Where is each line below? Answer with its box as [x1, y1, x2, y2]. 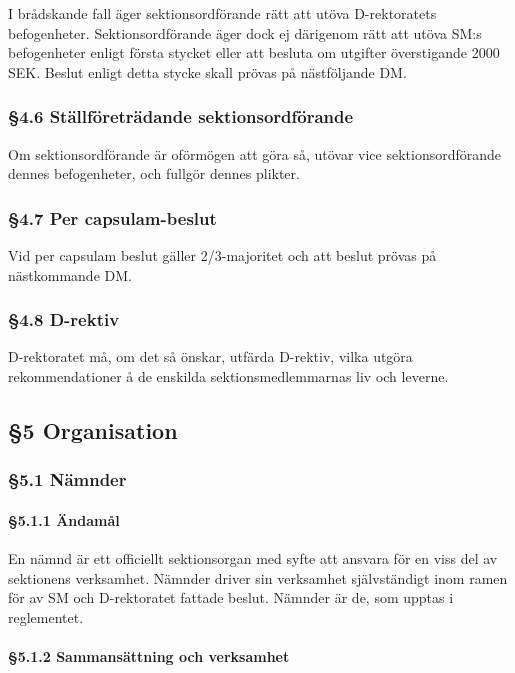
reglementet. [8, 606, 84, 627]
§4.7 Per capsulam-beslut [8, 205, 217, 230]
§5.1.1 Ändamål [8, 509, 120, 530]
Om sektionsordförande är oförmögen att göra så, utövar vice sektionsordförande [8, 143, 502, 164]
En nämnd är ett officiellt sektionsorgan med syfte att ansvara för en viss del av [8, 548, 498, 569]
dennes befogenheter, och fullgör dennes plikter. [8, 163, 300, 184]
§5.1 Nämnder [8, 467, 127, 492]
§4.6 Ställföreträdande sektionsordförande [8, 104, 354, 129]
